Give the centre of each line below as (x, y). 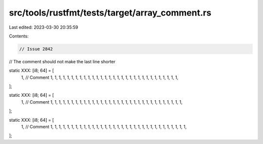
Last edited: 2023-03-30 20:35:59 (44, 27)
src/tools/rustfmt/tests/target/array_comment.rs (110, 13)
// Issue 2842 (36, 49)
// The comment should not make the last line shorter (62, 61)
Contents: (19, 36)
